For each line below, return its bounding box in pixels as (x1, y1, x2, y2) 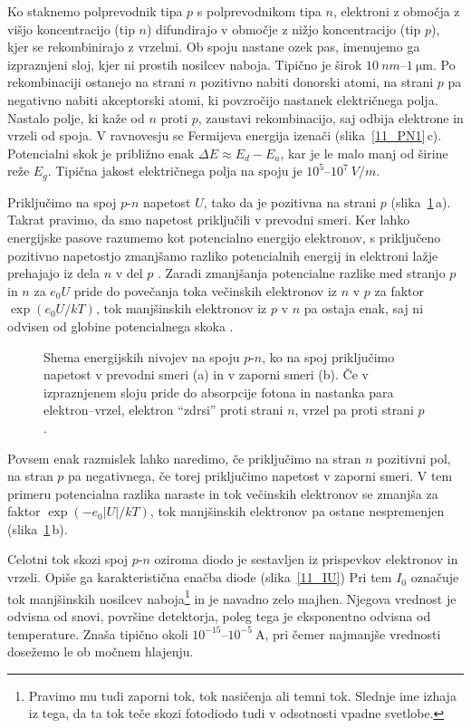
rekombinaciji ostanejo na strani (7, 72, 185, 91)
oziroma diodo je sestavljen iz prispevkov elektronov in (154, 550, 458, 569)
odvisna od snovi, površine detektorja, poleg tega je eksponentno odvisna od (7, 606, 431, 625)
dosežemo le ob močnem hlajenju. (7, 642, 194, 661)
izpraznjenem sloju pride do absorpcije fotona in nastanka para (43, 382, 394, 401)
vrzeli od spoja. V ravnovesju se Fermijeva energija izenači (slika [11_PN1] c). (7, 126, 442, 145)
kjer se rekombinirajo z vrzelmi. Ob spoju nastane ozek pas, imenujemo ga (7, 37, 420, 56)
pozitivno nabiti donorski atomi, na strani (200, 72, 434, 91)
